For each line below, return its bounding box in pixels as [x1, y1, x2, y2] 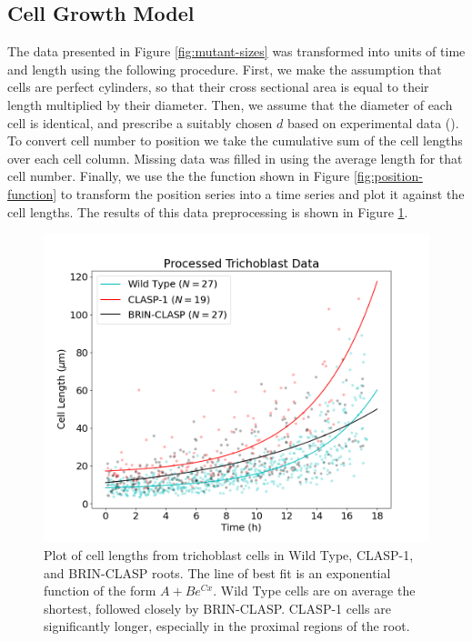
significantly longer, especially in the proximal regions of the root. [44, 616, 410, 636]
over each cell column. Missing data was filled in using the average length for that [7, 148, 463, 167]
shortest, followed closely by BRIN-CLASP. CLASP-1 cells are [44, 598, 391, 617]
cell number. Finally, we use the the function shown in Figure [7, 166, 350, 185]
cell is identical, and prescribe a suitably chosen [7, 113, 273, 132]
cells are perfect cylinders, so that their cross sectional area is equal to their [7, 77, 429, 96]
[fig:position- [353, 166, 423, 185]
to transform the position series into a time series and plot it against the [60, 184, 465, 203]
